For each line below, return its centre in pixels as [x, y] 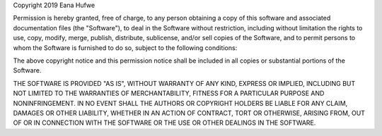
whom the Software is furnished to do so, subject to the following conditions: [125, 48]
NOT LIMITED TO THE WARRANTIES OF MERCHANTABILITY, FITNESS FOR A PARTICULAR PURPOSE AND [169, 93]
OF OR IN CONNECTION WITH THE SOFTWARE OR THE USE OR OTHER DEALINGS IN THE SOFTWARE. [164, 123]
